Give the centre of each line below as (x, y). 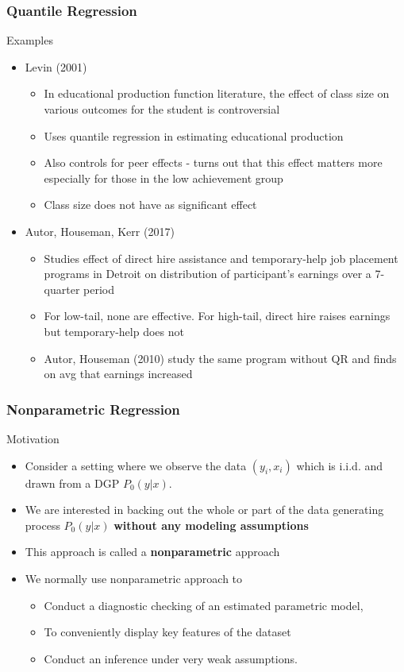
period (99, 289)
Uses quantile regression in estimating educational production (194, 135)
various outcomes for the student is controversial (162, 109)
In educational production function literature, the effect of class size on (217, 93)
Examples (30, 40)
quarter (62, 289)
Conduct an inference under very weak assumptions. (171, 658)
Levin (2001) (56, 66)
